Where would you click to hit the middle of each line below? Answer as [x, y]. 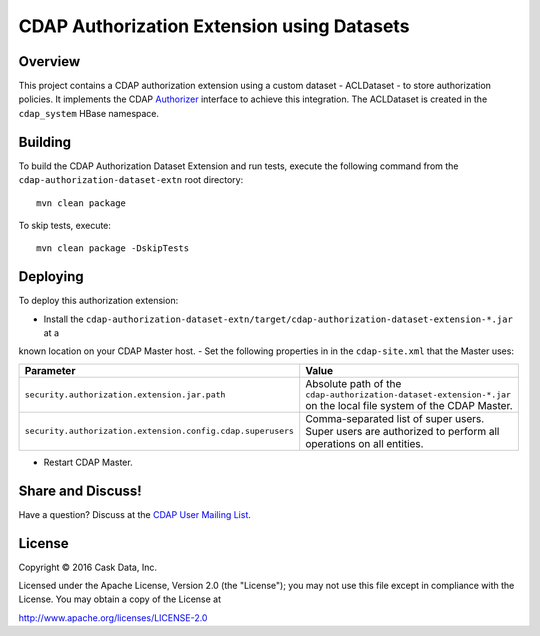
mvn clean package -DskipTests [113, 248]
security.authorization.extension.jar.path [125, 394]
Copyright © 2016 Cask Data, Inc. [87, 567]
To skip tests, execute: [65, 225]
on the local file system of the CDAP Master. [409, 405]
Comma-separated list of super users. [395, 418]
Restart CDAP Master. [88, 462]
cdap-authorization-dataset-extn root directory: [131, 180]
